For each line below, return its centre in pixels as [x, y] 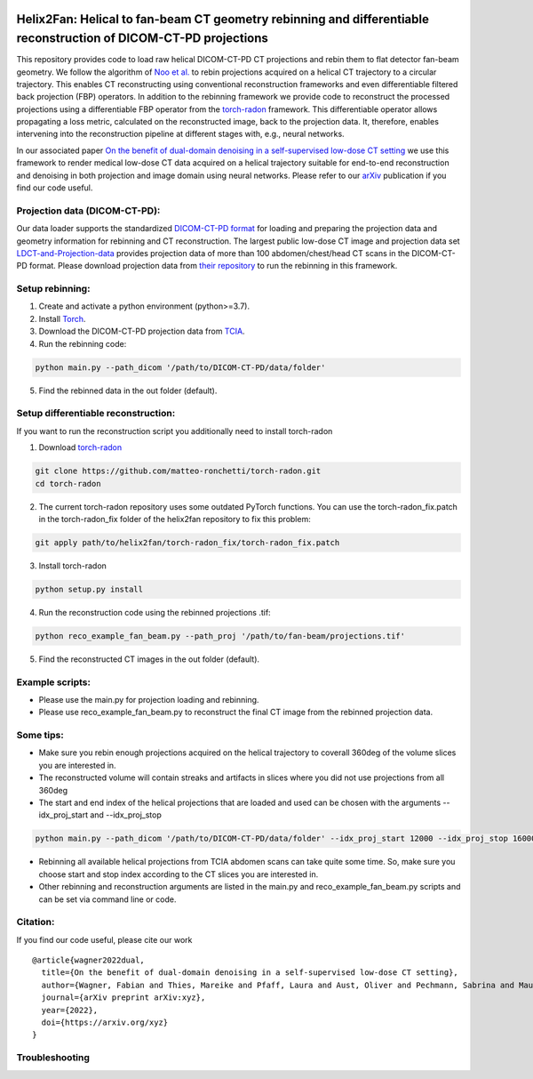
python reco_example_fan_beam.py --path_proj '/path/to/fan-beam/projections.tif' [220, 636]
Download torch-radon [80, 447]
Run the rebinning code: [83, 343]
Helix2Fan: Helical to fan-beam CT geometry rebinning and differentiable [223, 19]
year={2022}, [70, 1010]
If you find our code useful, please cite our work [104, 939]
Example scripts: [53, 682]
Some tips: [40, 736]
